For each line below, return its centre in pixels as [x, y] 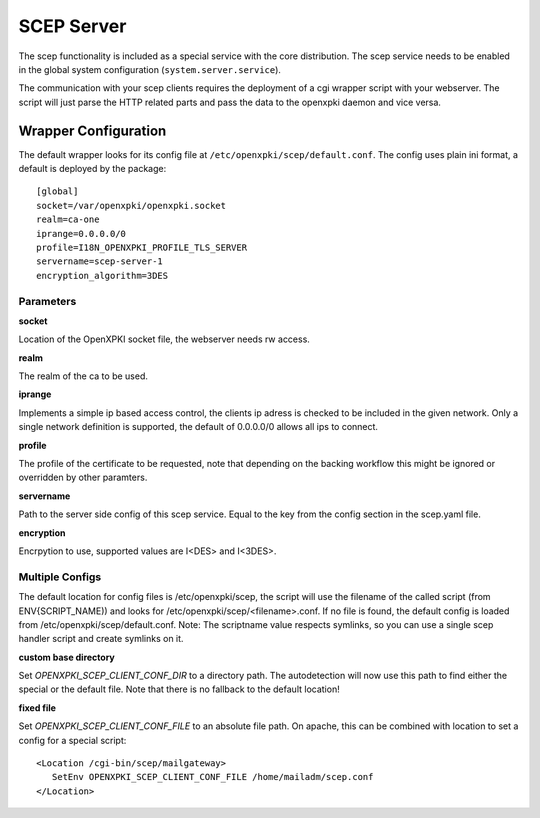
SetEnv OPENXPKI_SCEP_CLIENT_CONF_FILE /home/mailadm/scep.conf [212, 777]
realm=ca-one [68, 219]
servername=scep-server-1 [100, 261]
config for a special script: [72, 740]
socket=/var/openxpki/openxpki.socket [131, 205]
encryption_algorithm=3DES [102, 275]
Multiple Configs [60, 577]
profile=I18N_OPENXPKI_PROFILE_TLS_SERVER [142, 247]
